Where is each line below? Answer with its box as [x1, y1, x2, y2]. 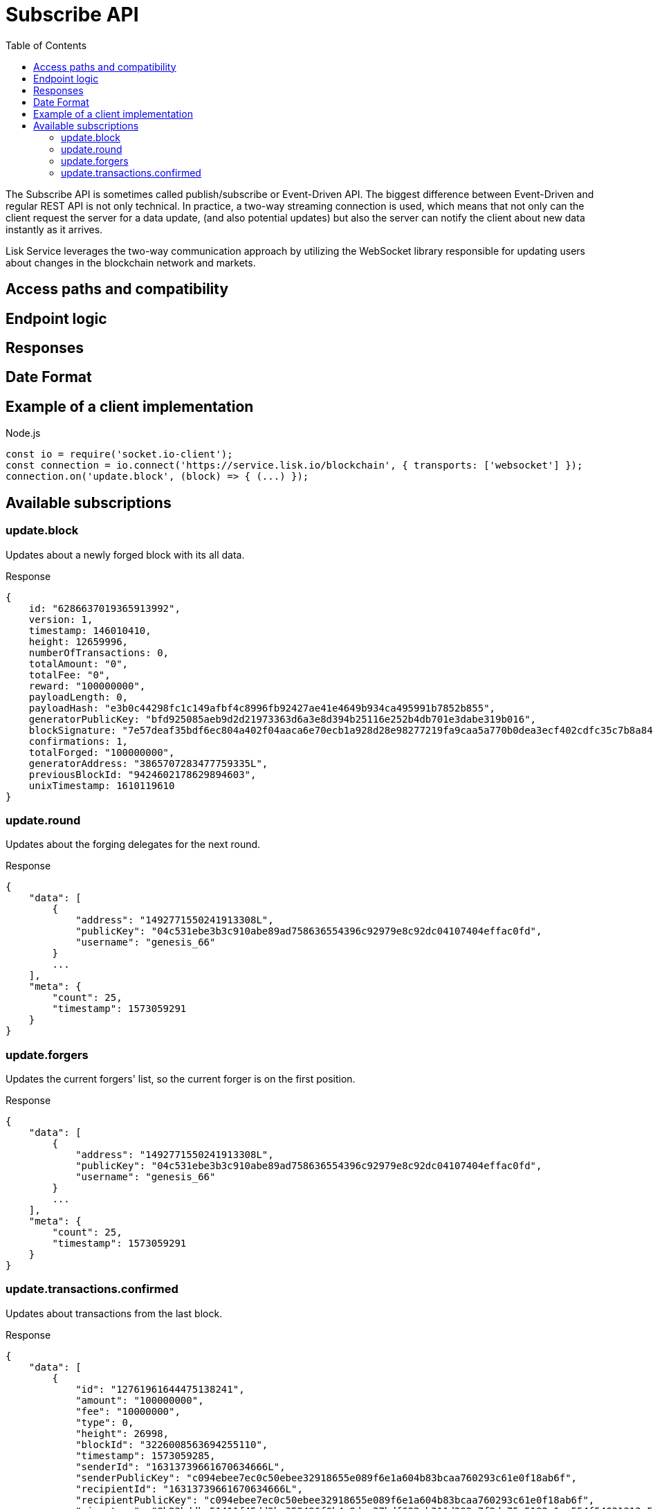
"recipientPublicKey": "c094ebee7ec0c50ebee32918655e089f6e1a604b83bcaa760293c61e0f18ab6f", [75, 1494, 595, 1506]
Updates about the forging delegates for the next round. [6, 838, 261, 851]
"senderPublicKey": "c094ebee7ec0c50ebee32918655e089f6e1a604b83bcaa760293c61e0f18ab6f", [75, 1472, 578, 1483]
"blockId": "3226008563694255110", [75, 1438, 268, 1450]
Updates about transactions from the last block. [6, 1307, 223, 1319]
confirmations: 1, [28, 735, 129, 747]
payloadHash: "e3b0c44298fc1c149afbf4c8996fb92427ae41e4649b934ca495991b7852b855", [28, 702, 496, 714]
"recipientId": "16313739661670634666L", [75, 1483, 303, 1494]
